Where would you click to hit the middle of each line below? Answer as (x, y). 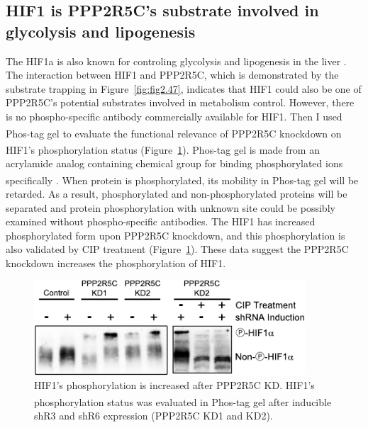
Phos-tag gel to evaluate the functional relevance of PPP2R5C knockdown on (174, 133)
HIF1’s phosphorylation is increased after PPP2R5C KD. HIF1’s (174, 385)
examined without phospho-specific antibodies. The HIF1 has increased (161, 221)
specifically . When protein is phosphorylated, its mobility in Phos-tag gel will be (182, 180)
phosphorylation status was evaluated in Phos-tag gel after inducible (183, 401)
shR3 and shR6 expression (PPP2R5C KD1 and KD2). (154, 415)
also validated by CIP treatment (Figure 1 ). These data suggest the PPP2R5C (177, 249)
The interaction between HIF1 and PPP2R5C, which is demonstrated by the (172, 75)
